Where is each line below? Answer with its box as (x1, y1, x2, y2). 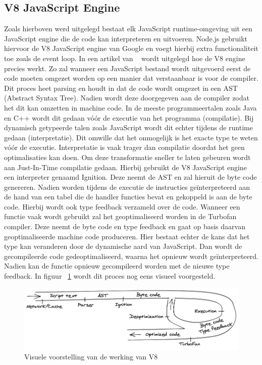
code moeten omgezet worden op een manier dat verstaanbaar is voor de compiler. (4, 73, 258, 83)
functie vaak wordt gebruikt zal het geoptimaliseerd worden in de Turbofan (4, 211, 237, 222)
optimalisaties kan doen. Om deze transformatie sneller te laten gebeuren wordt (4, 151, 251, 162)
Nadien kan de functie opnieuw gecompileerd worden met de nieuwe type (4, 260, 230, 271)
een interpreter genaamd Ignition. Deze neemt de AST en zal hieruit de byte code (4, 172, 257, 182)
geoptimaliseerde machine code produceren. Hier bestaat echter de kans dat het (4, 231, 250, 241)
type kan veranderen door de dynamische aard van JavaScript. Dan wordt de (4, 241, 242, 251)
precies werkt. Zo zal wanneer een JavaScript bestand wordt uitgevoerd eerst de (4, 63, 251, 73)
